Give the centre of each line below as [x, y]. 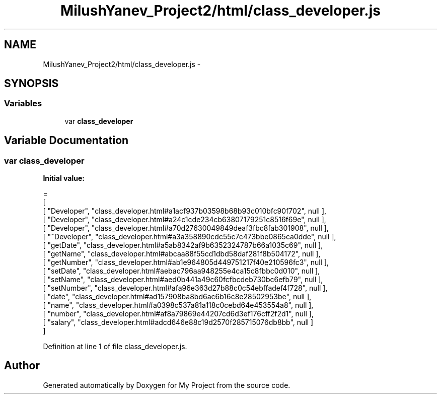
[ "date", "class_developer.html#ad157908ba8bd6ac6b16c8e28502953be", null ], [177, 297]
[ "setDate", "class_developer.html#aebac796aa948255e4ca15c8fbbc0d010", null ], [181, 271]
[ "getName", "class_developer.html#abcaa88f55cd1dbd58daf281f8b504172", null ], [182, 254]
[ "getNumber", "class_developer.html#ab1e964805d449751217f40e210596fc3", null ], [186, 262]
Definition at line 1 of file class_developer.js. [115, 347]
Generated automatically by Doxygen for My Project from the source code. [167, 385]
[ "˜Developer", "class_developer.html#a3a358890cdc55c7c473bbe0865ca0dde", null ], [190, 237]
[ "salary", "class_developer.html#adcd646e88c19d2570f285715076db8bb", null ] [178, 322]
